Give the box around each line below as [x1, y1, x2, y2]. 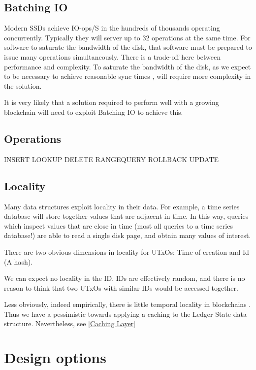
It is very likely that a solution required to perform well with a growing [4, 97, 219, 107]
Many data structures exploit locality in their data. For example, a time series [4, 201, 240, 211]
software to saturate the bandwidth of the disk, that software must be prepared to [4, 42, 252, 52]
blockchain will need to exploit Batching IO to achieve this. [4, 106, 183, 117]
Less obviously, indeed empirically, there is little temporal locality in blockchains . [4, 299, 251, 309]
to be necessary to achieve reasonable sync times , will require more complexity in [4, 71, 251, 81]
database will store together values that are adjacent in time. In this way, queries [4, 211, 249, 221]
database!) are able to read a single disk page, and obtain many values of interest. [4, 230, 251, 240]
